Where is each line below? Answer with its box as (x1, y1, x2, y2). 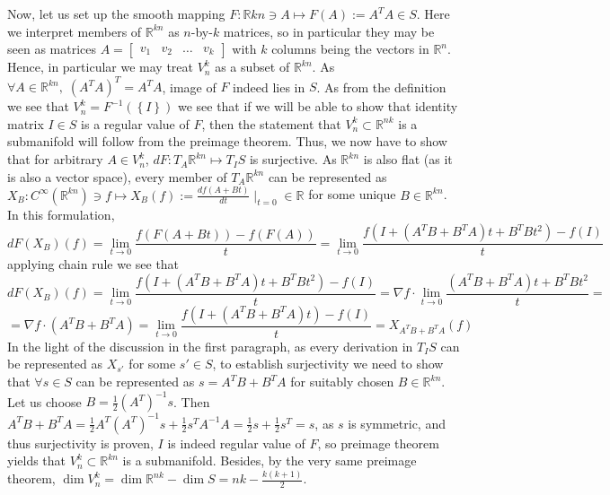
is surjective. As (249, 150, 337, 169)
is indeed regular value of (167, 433, 305, 452)
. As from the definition (316, 77, 446, 96)
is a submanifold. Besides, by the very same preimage (122, 451, 417, 470)
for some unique (308, 185, 396, 204)
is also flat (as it (363, 150, 453, 169)
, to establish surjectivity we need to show (212, 354, 444, 373)
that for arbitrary (7, 150, 103, 169)
